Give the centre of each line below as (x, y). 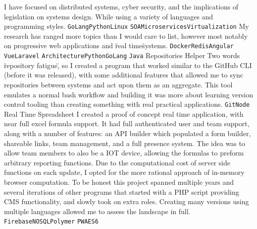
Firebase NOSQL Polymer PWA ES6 (51, 222)
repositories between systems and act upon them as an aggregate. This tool (118, 84)
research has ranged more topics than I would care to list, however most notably (126, 36)
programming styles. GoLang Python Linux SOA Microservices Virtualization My (127, 26)
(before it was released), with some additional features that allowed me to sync (124, 75)
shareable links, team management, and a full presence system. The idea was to (125, 143)
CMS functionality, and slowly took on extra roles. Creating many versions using (127, 201)
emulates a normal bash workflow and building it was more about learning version (128, 94)
